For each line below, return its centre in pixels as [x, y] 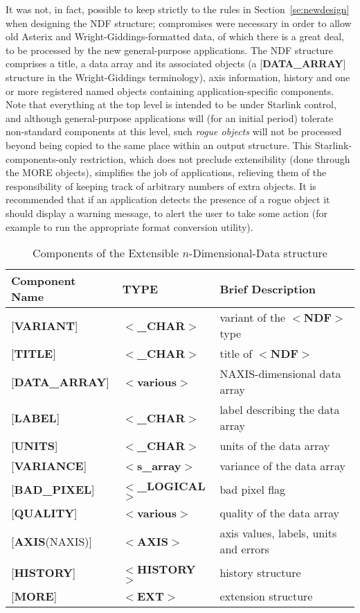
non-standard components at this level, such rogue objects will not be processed [174, 131]
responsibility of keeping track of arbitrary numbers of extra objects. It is [161, 185]
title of [236, 354]
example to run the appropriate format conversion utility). [129, 226]
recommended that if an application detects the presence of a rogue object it [168, 199]
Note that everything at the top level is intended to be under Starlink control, [171, 104]
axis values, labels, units [278, 533]
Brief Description [268, 288]
